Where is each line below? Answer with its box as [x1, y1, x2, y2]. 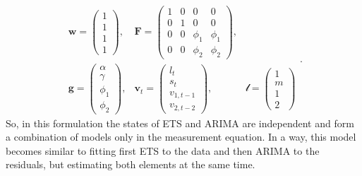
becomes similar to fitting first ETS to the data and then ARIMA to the [6, 143, 320, 158]
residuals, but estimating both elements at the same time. [6, 157, 255, 172]
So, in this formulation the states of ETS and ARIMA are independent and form [6, 115, 354, 130]
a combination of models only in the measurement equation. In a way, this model [6, 129, 356, 144]
